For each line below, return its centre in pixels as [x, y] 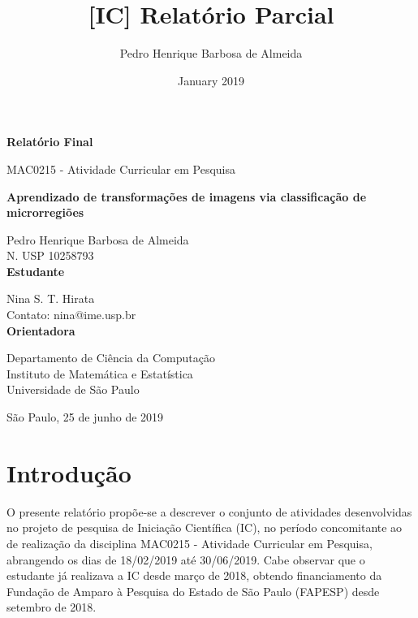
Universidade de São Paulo [73, 389]
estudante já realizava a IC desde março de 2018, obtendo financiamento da [194, 575]
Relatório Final [50, 142]
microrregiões [45, 212]
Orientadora [41, 330]
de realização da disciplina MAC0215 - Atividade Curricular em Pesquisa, [190, 543]
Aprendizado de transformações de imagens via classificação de [187, 196]
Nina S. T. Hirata [51, 298]
